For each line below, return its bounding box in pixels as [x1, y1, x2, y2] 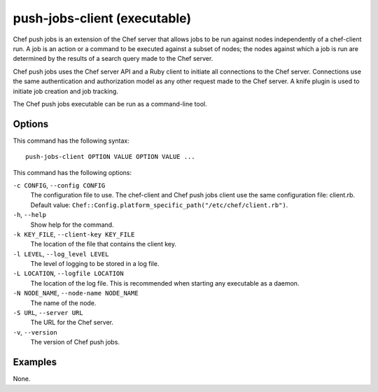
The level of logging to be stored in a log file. [30, 260, 160, 268]
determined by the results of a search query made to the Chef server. [13, 55, 213, 63]
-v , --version [13, 328, 57, 336]
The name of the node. [30, 298, 97, 307]
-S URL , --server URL [13, 309, 83, 317]
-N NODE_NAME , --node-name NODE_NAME [13, 289, 139, 297]
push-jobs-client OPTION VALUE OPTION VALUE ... [25, 153, 195, 161]
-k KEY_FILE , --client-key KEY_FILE [13, 230, 135, 238]
